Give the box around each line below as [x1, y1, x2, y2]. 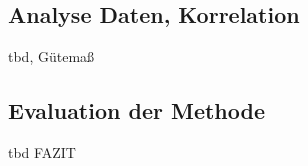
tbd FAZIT [8, 142, 76, 162]
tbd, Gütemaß [8, 46, 95, 67]
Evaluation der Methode [8, 95, 266, 126]
